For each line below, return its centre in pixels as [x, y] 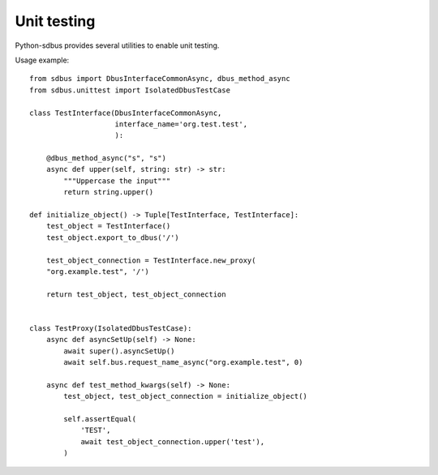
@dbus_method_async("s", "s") [106, 158]
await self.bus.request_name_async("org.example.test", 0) [183, 362]
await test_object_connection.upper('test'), [173, 441]
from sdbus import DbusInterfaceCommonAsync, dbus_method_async [160, 79]
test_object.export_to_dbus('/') [113, 237]
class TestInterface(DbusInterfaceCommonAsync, [126, 113]
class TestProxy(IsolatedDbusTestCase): [111, 328]
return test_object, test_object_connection [136, 294]
